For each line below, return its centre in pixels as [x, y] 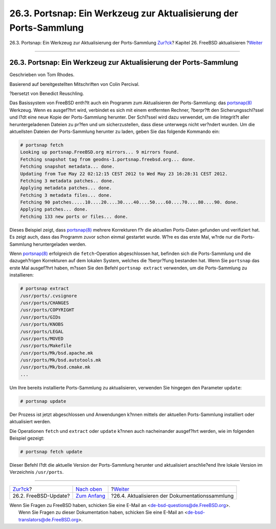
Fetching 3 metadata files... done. [66, 195]
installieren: [22, 275]
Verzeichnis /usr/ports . [37, 472]
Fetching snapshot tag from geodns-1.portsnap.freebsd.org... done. [108, 159]
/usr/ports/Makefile [46, 346]
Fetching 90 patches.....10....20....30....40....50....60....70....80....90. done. [129, 202]
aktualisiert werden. [30, 422]
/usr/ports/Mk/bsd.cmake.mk [55, 367]
